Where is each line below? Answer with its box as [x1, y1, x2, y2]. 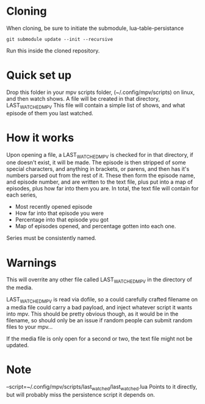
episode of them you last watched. [6, 109, 93, 117]
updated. [6, 341, 29, 348]
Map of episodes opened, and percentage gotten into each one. [15, 223, 176, 230]
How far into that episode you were [15, 209, 104, 217]
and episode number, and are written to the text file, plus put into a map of [6, 178, 193, 186]
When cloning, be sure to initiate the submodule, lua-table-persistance [6, 24, 184, 32]
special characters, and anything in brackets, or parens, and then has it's [6, 165, 190, 173]
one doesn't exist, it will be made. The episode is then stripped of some [6, 159, 186, 166]
